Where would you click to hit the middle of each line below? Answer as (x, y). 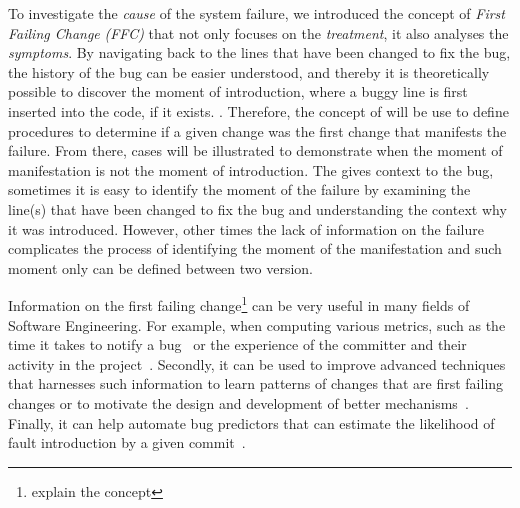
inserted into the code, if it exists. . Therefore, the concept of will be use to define (258, 110)
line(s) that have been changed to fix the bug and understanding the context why (257, 208)
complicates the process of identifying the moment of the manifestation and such (255, 248)
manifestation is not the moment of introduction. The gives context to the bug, (251, 169)
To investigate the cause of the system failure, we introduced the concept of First (256, 13)
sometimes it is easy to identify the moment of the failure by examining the (239, 189)
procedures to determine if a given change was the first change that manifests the (257, 130)
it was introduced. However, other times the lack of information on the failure (246, 228)
